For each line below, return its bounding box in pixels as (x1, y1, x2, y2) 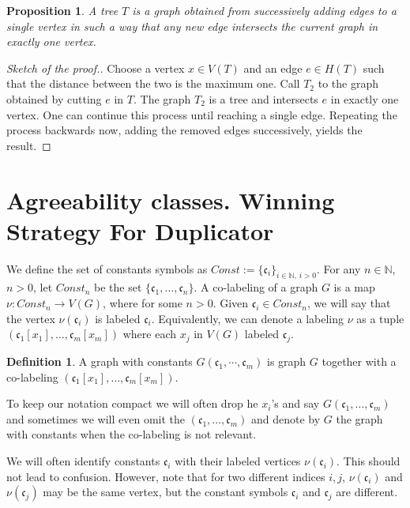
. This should (337, 453, 401, 468)
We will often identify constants (6, 453, 160, 468)
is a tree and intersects (209, 90, 318, 107)
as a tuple (356, 310, 404, 326)
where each (122, 325, 177, 342)
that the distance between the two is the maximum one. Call (6, 75, 300, 92)
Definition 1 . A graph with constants (6, 353, 193, 370)
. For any (316, 260, 361, 277)
